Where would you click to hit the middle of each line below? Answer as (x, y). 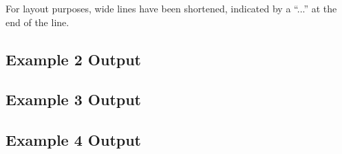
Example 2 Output (74, 59)
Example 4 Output (74, 140)
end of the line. (38, 22)
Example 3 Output (74, 99)
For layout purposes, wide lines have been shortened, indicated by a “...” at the (171, 8)
